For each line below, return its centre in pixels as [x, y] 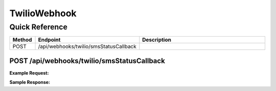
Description [157, 40]
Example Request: [29, 73]
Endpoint [49, 40]
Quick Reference [38, 27]
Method [22, 40]
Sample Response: [30, 82]
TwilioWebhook [43, 13]
